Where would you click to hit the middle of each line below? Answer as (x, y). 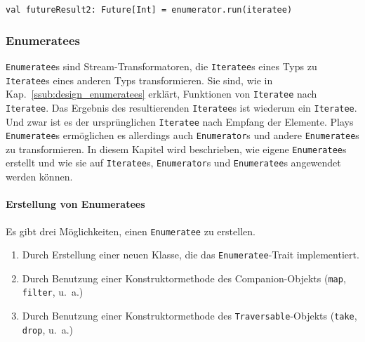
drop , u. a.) (48, 329)
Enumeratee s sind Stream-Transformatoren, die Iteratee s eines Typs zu (161, 66)
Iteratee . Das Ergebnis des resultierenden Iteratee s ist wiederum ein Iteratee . (181, 107)
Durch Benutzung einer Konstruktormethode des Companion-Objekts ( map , (184, 278)
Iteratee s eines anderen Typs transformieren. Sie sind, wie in (139, 80)
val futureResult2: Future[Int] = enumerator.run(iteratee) (149, 10)
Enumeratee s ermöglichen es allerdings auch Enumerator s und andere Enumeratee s (182, 135)
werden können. (39, 177)
